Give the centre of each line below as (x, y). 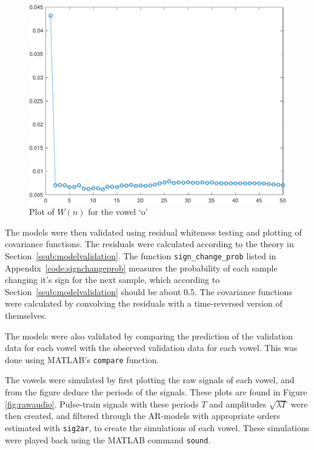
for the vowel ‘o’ (118, 212)
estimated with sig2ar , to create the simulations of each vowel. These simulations (157, 427)
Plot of (42, 212)
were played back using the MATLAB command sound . (108, 439)
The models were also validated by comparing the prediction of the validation (149, 336)
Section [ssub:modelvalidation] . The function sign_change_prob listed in (141, 256)
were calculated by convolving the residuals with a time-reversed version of (144, 303)
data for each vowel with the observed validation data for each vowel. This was (151, 348)
